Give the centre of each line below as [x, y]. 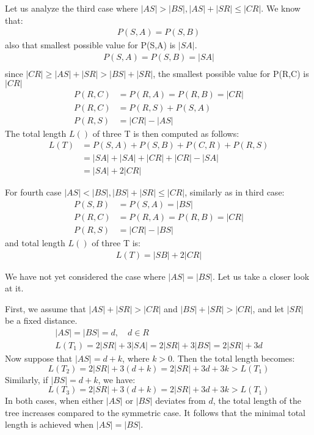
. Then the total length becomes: [234, 358]
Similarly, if [27, 379]
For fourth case [33, 192]
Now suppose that [39, 358]
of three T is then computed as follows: [166, 133]
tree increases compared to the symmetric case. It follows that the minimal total [155, 412]
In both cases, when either [54, 400]
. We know [281, 8]
